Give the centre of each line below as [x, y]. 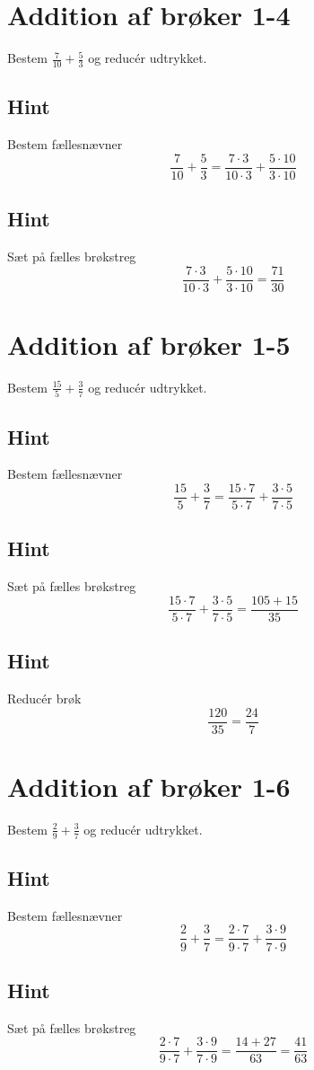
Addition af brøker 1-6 [149, 786]
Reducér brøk [44, 699]
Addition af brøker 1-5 [149, 344]
